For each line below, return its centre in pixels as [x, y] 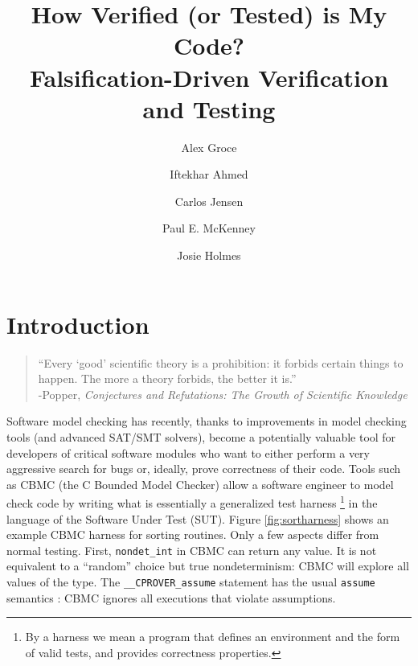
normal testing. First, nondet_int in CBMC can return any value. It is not [192, 550]
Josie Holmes [209, 255]
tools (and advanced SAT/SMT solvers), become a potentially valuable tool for [201, 436]
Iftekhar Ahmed [209, 174]
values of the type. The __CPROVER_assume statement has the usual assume [191, 582]
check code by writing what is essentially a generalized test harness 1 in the [192, 502]
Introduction [78, 324]
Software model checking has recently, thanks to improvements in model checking [207, 421]
